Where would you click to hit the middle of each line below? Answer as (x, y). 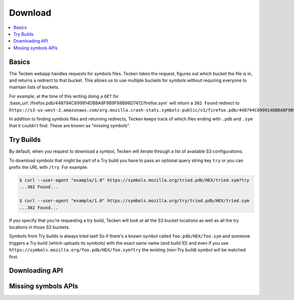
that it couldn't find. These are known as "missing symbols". (70, 126)
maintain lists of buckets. (34, 87)
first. (14, 256)
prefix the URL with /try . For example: (49, 167)
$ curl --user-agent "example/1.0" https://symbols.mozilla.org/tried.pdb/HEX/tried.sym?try (134, 180)
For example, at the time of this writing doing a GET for (64, 96)
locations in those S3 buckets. (39, 227)
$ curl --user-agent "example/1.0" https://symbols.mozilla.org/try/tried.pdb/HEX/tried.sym (134, 201)
